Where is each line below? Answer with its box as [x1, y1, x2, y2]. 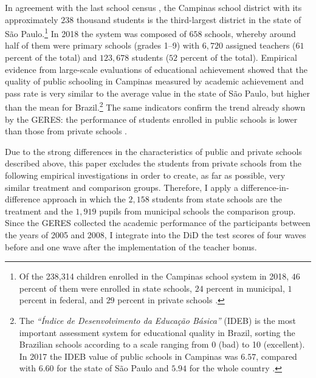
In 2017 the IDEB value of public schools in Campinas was [19, 349, 238, 362]
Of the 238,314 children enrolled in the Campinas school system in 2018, [19, 270, 289, 283]
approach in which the [43, 193, 126, 205]
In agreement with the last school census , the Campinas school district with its [5, 1, 302, 13]
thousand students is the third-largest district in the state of [76, 13, 301, 26]
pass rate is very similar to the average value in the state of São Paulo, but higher [5, 86, 311, 99]
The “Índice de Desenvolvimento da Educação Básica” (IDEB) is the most [19, 314, 296, 326]
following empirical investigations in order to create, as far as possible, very [5, 169, 286, 182]
